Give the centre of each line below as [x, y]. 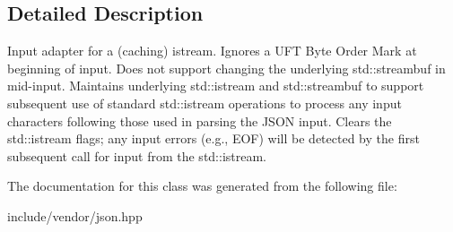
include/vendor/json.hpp [75, 215]
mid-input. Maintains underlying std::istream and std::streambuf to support [216, 86]
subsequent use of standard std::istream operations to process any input [205, 103]
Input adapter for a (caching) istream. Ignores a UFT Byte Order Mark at [212, 51]
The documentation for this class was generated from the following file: [202, 186]
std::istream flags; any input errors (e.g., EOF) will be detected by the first [213, 138]
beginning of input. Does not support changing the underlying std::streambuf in [226, 68]
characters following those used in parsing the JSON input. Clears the [200, 120]
